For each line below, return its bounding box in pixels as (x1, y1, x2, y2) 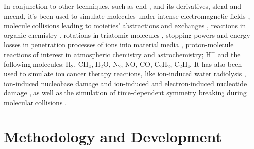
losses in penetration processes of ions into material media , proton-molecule (4, 39, 234, 50)
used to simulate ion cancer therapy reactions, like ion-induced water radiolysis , (4, 68, 246, 79)
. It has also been (190, 59, 242, 69)
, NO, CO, (121, 59, 152, 69)
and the (217, 49, 241, 59)
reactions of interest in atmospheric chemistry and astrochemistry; (4, 49, 204, 59)
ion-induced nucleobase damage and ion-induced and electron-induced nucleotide (4, 78, 247, 88)
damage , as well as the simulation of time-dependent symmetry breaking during (4, 88, 247, 98)
